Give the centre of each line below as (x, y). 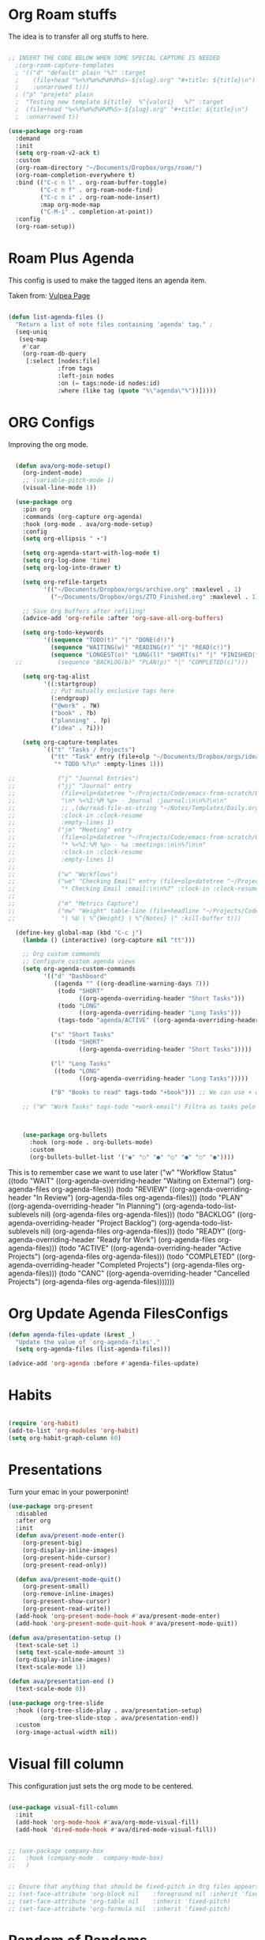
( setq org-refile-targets (65, 582)
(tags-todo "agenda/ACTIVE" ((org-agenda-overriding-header (159, 1021)
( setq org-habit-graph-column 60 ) (65, 1438)
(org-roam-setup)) (46, 227)
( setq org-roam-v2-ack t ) (58, 153)
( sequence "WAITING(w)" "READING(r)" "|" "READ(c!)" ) (140, 648)
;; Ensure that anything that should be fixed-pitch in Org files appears (134, 1887)
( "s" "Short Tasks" (82, 1035)
